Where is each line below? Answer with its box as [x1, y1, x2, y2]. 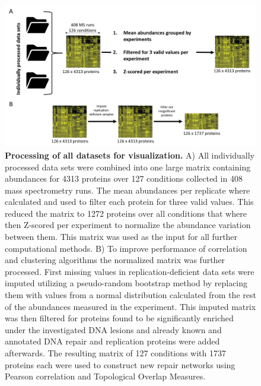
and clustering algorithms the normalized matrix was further [5, 254, 225, 266]
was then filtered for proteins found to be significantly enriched [5, 312, 234, 324]
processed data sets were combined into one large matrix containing [5, 160, 251, 173]
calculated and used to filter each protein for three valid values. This [5, 195, 254, 208]
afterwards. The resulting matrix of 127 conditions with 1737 [5, 347, 226, 359]
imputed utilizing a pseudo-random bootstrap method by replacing [5, 277, 248, 289]
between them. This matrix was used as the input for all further [5, 230, 238, 243]
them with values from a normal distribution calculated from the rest [5, 289, 256, 301]
